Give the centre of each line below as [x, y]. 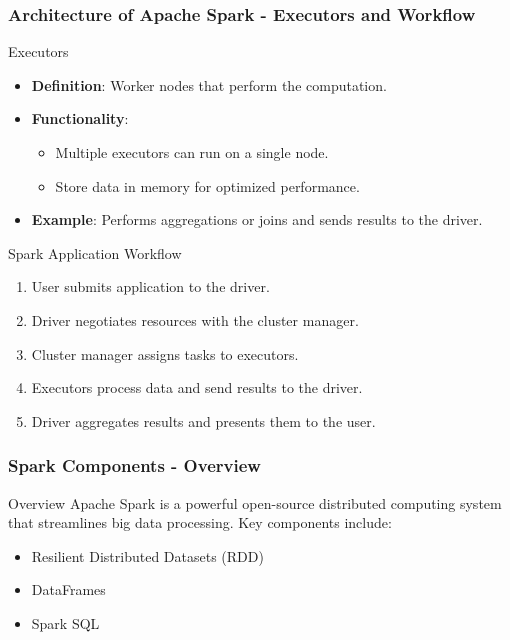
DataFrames [68, 589]
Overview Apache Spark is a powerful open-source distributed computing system [255, 502]
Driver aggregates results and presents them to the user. [203, 420]
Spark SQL [65, 622]
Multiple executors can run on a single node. [192, 152]
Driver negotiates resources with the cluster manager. [195, 319]
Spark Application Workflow [95, 252]
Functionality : [80, 118]
